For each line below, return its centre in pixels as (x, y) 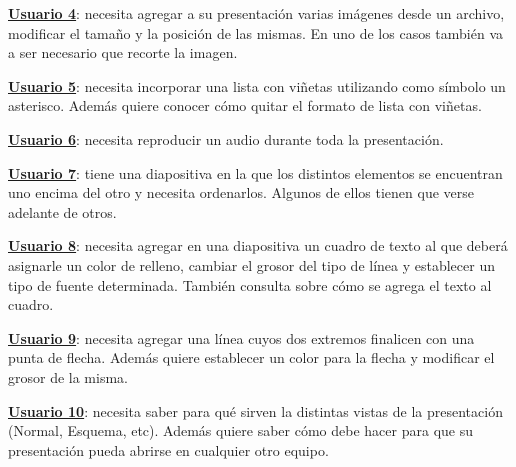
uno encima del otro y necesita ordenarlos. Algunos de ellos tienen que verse (241, 192)
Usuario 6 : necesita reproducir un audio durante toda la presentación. (226, 138)
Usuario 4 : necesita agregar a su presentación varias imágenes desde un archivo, (256, 13)
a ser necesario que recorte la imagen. (123, 52)
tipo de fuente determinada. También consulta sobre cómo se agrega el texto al (250, 284)
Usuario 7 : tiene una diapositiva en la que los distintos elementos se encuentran (255, 172)
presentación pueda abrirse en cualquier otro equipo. (168, 449)
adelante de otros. (62, 211)
